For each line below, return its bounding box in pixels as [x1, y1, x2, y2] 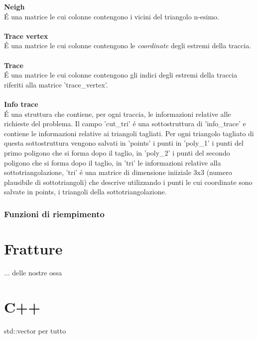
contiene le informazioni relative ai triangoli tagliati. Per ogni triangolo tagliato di [4, 128, 254, 138]
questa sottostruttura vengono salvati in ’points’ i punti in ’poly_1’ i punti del [4, 138, 244, 148]
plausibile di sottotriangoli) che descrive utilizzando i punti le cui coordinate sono [4, 176, 253, 187]
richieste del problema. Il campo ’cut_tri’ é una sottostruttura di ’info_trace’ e [4, 118, 246, 129]
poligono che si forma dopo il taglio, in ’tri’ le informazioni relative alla [4, 157, 221, 168]
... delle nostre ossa [4, 267, 62, 277]
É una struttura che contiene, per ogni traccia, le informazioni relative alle [4, 108, 231, 119]
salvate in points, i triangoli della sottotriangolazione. [4, 186, 167, 197]
